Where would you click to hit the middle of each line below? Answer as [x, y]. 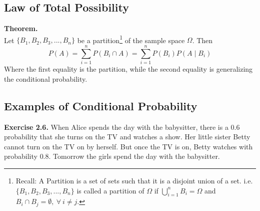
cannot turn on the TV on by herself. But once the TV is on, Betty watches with [128, 146]
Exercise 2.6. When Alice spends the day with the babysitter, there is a [116, 127]
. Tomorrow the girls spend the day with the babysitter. [134, 156]
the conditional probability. [46, 78]
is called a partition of [110, 190]
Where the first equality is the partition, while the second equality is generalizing [128, 69]
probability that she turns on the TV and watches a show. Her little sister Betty [127, 137]
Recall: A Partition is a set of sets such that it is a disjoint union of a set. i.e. [134, 180]
